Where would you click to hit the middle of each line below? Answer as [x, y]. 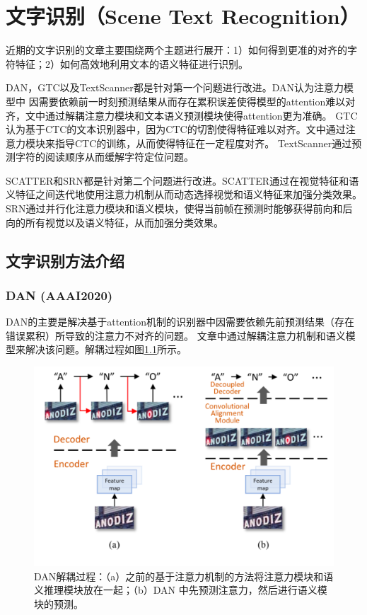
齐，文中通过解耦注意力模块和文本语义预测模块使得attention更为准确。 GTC [182, 115]
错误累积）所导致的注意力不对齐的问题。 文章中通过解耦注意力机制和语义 [176, 335]
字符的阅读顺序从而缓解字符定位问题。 [104, 157]
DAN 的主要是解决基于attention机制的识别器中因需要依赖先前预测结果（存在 [180, 322]
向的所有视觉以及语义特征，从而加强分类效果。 [115, 222]
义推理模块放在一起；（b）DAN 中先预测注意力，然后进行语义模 [181, 590]
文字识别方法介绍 [65, 260]
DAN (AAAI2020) [59, 295]
